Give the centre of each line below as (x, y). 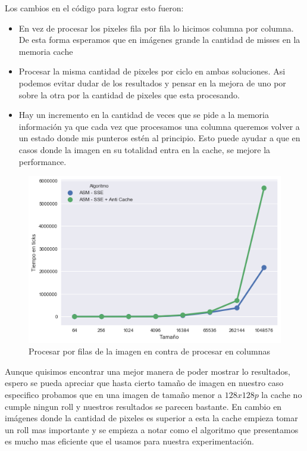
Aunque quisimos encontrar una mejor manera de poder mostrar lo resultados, (148, 371)
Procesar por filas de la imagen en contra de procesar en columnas (149, 351)
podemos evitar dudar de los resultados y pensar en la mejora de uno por (152, 83)
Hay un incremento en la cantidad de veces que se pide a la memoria (144, 115)
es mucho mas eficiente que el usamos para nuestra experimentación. (129, 441)
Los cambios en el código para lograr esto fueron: (94, 8)
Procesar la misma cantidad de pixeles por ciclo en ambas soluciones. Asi (152, 71)
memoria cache (46, 51)
